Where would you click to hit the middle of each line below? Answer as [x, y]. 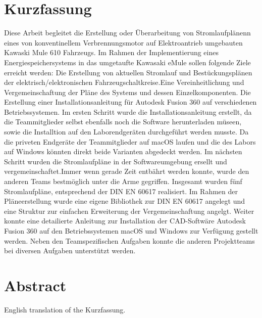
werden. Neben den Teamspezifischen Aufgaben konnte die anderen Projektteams [129, 240]
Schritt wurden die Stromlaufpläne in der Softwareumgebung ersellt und [116, 161]
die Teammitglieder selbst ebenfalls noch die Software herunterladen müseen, [123, 122]
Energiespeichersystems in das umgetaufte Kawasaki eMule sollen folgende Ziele [127, 62]
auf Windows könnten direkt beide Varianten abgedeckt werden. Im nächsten [123, 151]
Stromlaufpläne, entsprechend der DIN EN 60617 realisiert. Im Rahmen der [121, 191]
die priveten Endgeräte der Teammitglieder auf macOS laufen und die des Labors [130, 141]
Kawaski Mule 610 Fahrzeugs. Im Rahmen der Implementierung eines [111, 52]
